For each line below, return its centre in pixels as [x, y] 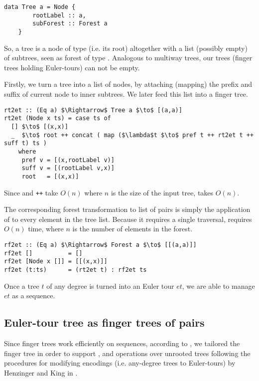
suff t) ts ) [25, 143]
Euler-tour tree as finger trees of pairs [104, 322]
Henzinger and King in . [41, 372]
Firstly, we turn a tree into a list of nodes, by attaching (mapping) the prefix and [128, 84]
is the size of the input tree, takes [162, 192]
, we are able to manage [218, 286]
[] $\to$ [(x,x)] [40, 126]
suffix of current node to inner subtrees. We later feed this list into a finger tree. [126, 94]
